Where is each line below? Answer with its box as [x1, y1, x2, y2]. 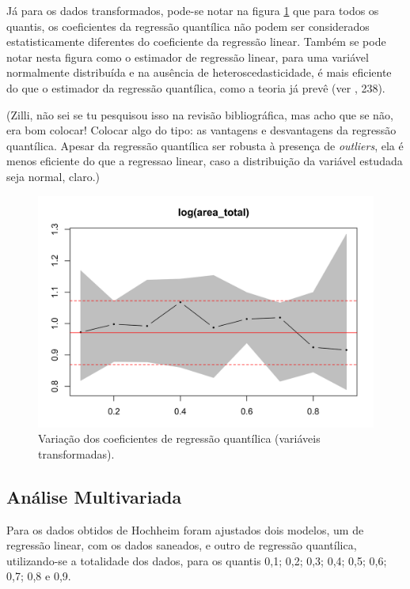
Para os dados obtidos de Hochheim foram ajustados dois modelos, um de [6, 521, 364, 538]
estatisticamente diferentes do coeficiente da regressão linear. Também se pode [6, 33, 386, 50]
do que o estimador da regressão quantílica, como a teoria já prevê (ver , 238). [6, 79, 385, 96]
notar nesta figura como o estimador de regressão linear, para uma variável [6, 48, 369, 65]
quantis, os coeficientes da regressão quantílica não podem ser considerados [6, 17, 370, 34]
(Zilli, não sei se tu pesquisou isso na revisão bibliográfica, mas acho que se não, [6, 106, 393, 123]
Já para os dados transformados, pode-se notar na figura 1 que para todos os [6, 2, 379, 18]
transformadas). [38, 445, 115, 462]
